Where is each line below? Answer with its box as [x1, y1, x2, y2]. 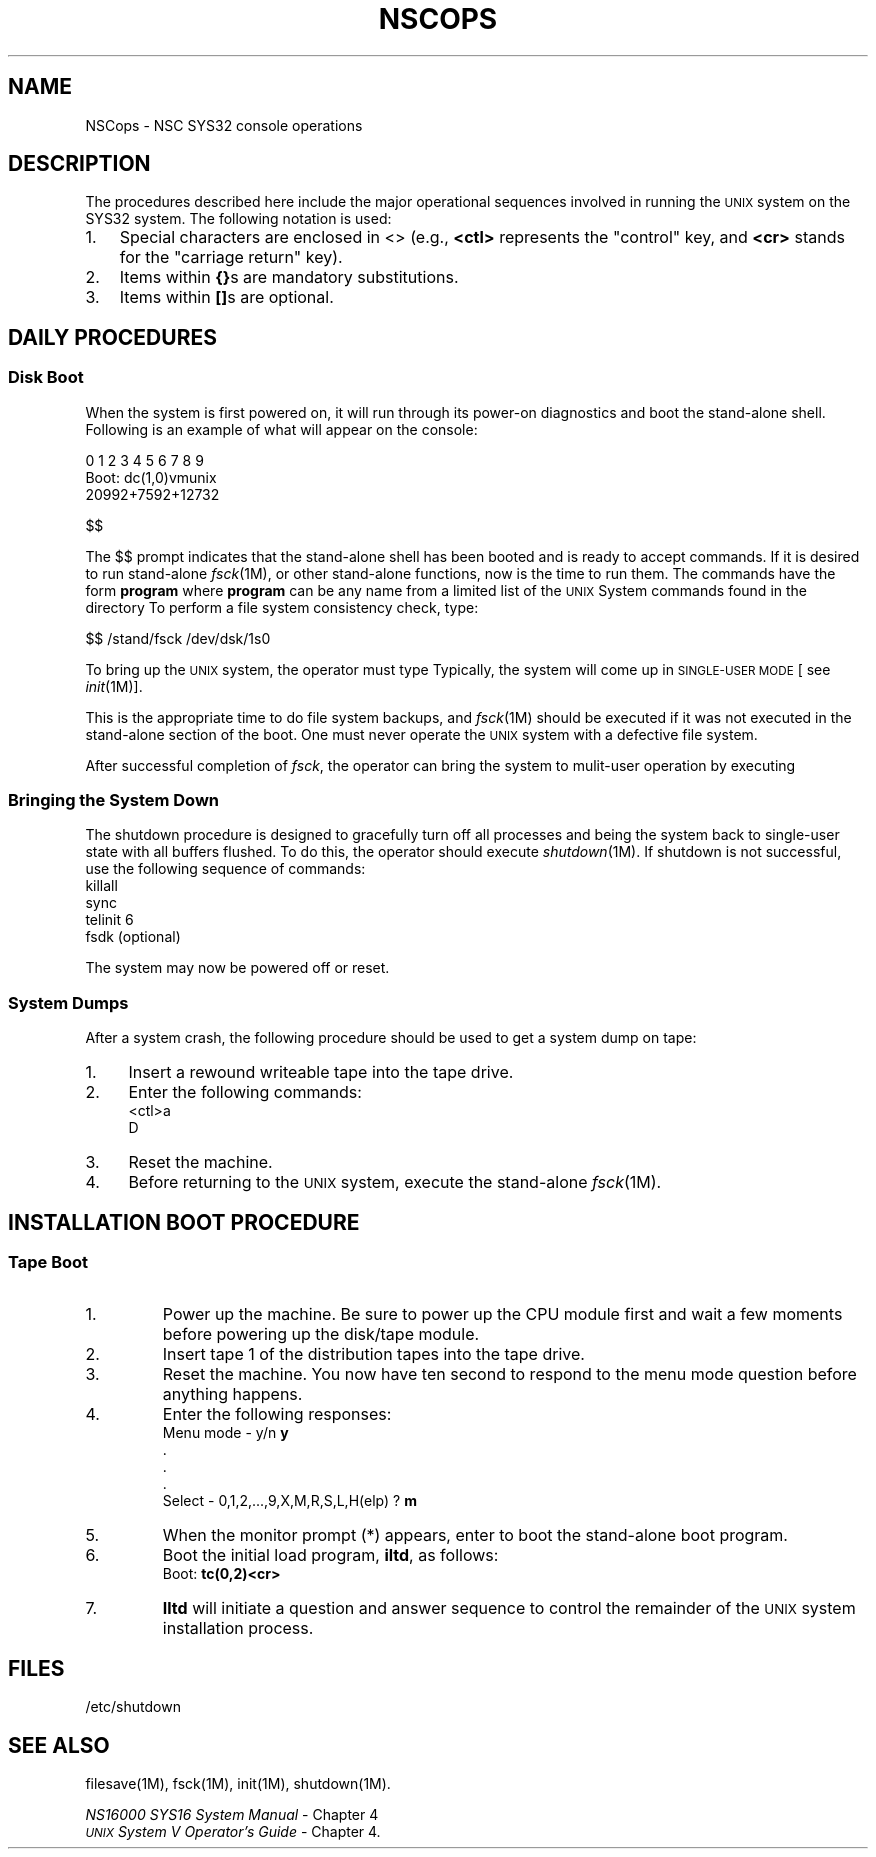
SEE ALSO [8, 1732, 110, 1758]
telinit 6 [85, 911, 134, 929]
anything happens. [162, 1384, 303, 1405]
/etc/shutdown [85, 1698, 181, 1716]
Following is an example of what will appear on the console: [85, 420, 478, 438]
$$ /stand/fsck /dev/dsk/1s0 [85, 629, 271, 647]
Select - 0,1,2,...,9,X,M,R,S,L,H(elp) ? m [162, 1492, 417, 1510]
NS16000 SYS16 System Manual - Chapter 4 [85, 1806, 379, 1824]
